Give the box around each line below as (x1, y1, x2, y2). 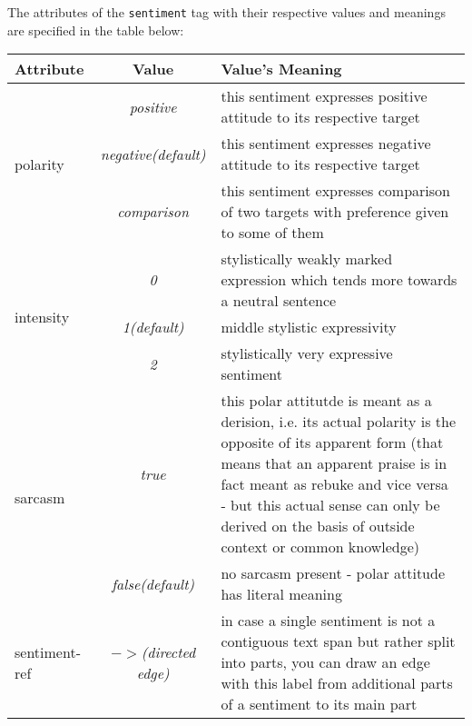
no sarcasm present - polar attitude (221, 562, 446, 584)
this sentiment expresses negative (221, 133, 431, 154)
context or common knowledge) (221, 536, 420, 558)
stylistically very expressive (221, 343, 393, 364)
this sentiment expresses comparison (221, 180, 450, 202)
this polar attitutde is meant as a (221, 390, 432, 412)
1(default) (122, 316, 184, 338)
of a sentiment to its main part (221, 693, 418, 715)
